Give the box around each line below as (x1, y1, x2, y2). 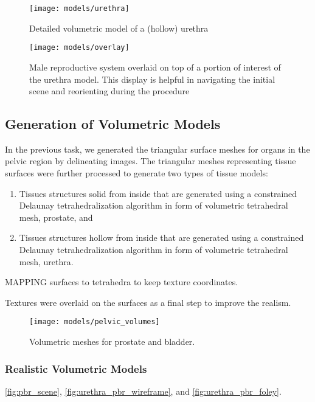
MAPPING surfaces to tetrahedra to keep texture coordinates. (5, 276, 238, 288)
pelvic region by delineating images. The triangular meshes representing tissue (5, 154, 296, 167)
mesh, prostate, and (19, 210, 93, 223)
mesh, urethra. (19, 255, 74, 268)
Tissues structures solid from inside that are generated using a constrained (19, 187, 297, 199)
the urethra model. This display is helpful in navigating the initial (29, 72, 275, 85)
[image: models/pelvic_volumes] (29, 317, 160, 327)
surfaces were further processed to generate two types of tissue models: (5, 167, 268, 179)
